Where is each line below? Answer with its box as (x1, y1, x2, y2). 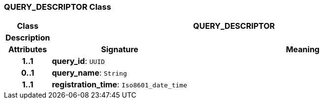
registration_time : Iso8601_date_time (52, 80, 188, 90)
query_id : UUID (52, 56, 105, 66)
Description (5, 33, 50, 43)
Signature (101, 44, 138, 55)
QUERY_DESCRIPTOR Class (4, 2, 111, 12)
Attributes (8, 44, 47, 55)
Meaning (286, 44, 320, 55)
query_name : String (52, 68, 127, 78)
